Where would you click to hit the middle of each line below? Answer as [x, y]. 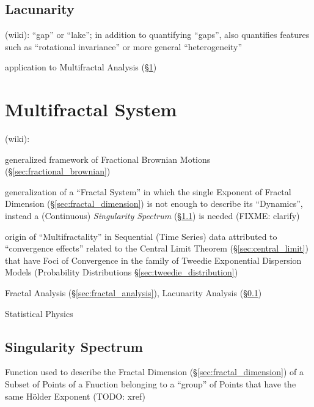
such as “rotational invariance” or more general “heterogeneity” [124, 46]
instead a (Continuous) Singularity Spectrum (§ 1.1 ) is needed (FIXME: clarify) [152, 216]
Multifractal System [91, 109]
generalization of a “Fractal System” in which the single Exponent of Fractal [148, 191]
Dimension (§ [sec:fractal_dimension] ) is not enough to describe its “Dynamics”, [154, 203]
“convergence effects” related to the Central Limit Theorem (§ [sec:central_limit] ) [157, 248]
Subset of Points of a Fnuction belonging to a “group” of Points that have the [151, 384]
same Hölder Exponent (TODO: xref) [75, 396]
